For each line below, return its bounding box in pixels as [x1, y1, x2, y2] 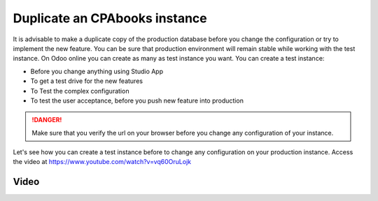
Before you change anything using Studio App [30, 67, 164, 75]
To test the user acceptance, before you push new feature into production [30, 96, 244, 105]
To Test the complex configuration [30, 87, 129, 95]
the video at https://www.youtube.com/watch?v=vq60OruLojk [13, 158, 192, 166]
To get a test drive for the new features [30, 77, 143, 85]
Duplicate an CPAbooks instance [13, 10, 208, 26]
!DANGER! [31, 116, 62, 124]
